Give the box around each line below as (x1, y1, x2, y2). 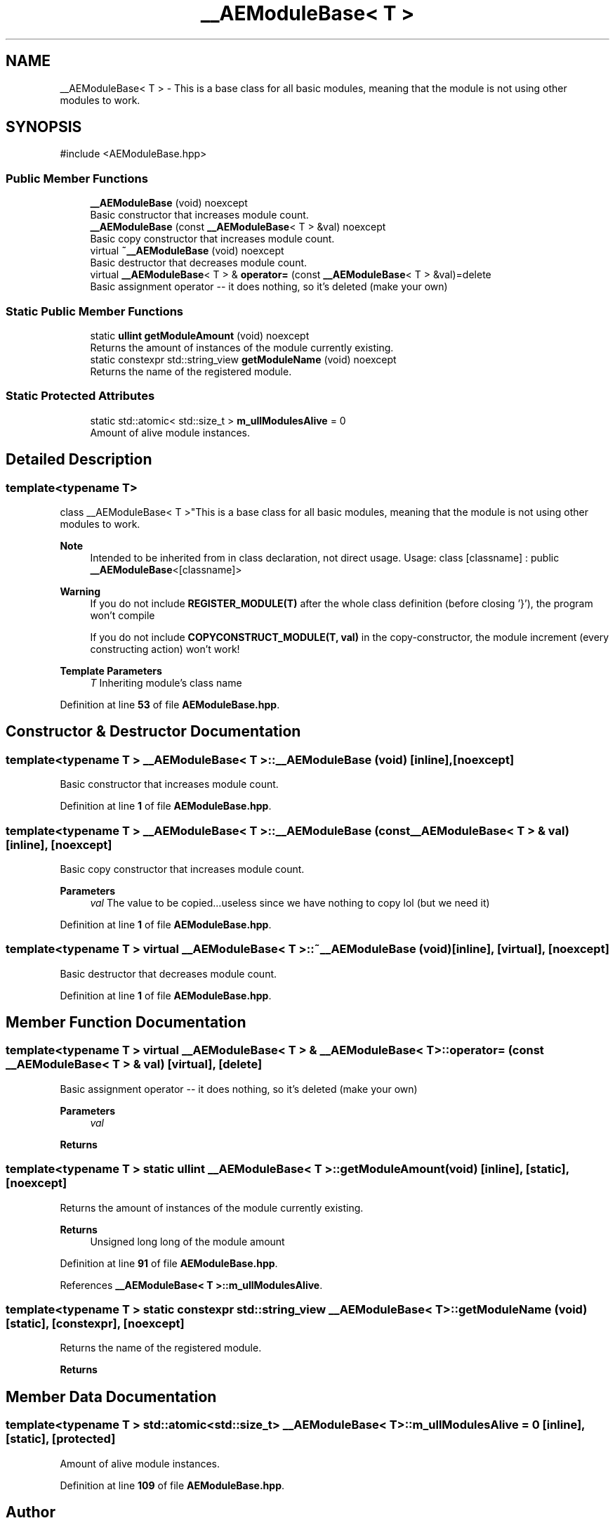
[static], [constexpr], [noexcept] (6, 1316, 185, 1330)
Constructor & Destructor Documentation (6, 722, 301, 741)
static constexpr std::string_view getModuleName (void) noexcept (90, 353, 397, 365)
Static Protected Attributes (6, 389, 155, 403)
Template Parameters (60, 664, 162, 677)
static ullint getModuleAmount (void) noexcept (90, 329, 310, 342)
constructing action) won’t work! (90, 642, 240, 655)
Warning (60, 585, 101, 597)
